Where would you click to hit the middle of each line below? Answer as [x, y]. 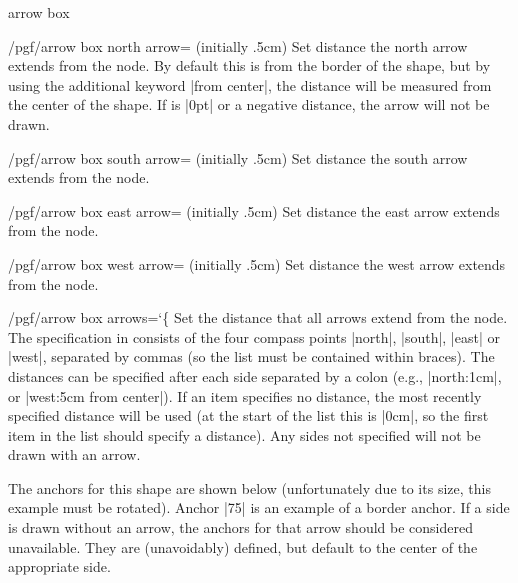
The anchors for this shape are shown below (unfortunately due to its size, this [249, 487]
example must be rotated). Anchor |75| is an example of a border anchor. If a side [259, 507]
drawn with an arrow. [74, 454]
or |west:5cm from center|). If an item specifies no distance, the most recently [245, 395]
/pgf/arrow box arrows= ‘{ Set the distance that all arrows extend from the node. [258, 317]
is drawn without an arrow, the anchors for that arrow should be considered [240, 527]
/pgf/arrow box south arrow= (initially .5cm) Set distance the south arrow [238, 157]
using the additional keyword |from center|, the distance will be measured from [250, 84]
